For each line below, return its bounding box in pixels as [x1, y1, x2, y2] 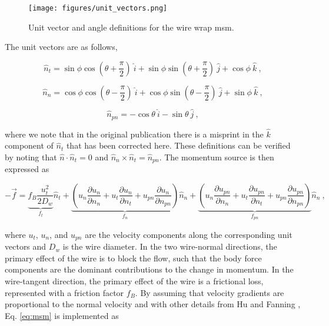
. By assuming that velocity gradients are [135, 286, 284, 298]
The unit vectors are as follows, [5, 41, 118, 53]
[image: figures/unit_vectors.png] [28, 4, 168, 12]
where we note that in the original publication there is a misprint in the [5, 127, 264, 140]
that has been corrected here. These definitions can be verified [66, 139, 291, 152]
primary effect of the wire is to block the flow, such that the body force [5, 251, 262, 264]
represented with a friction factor [5, 286, 124, 298]
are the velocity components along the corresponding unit [85, 228, 293, 240]
